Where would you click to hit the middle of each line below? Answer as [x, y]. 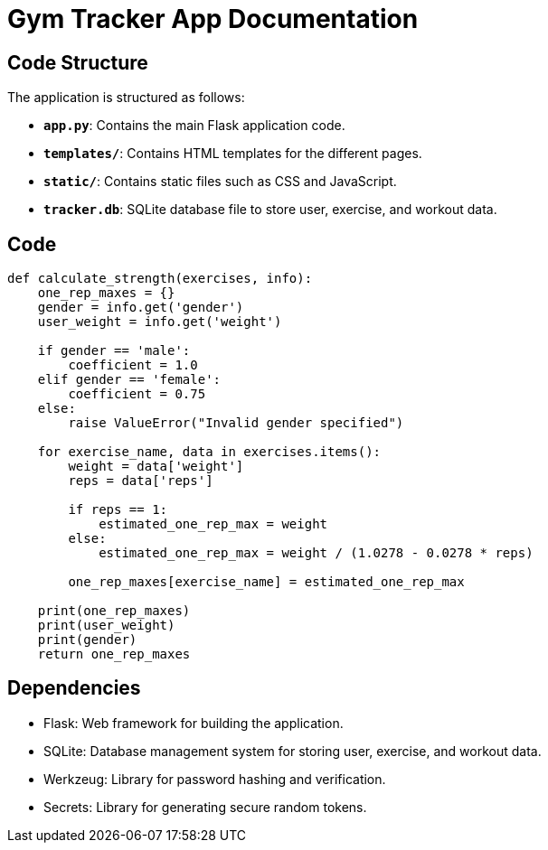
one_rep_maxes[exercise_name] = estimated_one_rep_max [266, 582]
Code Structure [78, 62]
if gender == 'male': [114, 351]
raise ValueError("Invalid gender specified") [236, 423]
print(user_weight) [106, 626]
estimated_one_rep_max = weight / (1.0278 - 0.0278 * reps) [316, 553]
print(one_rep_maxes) [114, 611]
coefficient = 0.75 [137, 394]
